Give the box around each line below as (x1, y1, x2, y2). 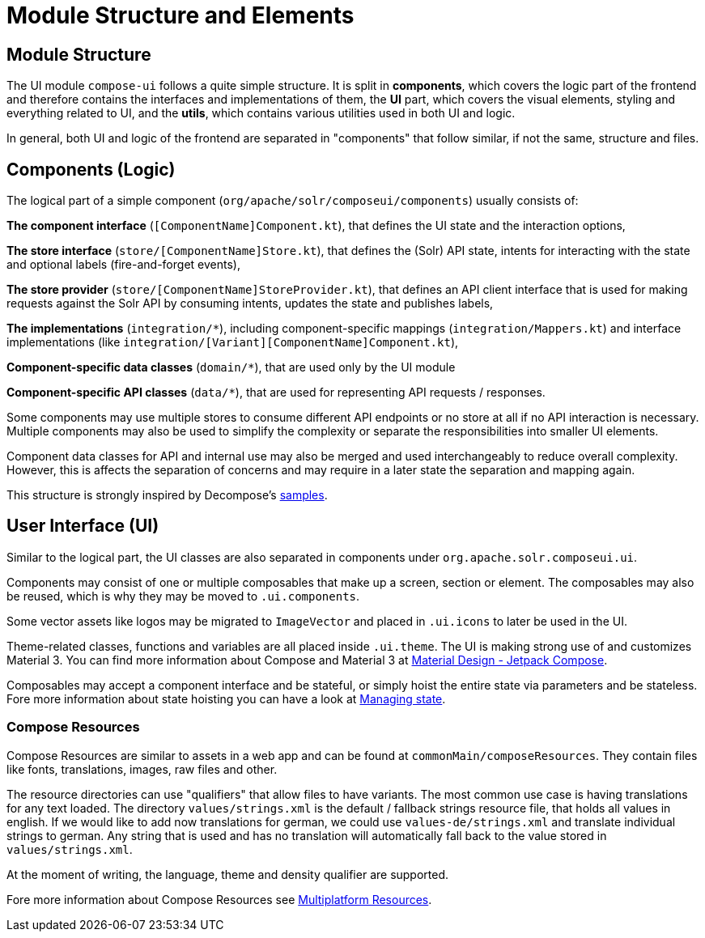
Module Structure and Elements (6, 2, 355, 29)
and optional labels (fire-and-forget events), (6, 257, 240, 272)
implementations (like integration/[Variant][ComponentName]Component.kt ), (6, 335, 459, 350)
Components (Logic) (6, 159, 176, 180)
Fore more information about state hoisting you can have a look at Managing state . (6, 691, 446, 706)
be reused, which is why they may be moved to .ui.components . (6, 588, 360, 603)
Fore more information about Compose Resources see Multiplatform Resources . (6, 892, 432, 906)
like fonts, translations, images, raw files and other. (6, 762, 278, 776)
